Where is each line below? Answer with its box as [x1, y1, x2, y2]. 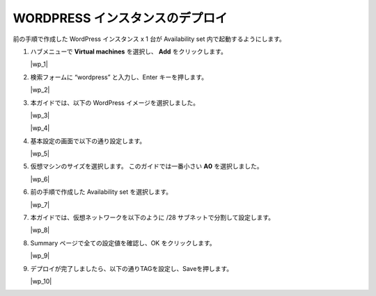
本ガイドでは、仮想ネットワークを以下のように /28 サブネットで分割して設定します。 [30, 213, 275, 222]
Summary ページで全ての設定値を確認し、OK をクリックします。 [30, 238, 216, 247]
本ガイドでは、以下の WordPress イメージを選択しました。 [30, 98, 200, 107]
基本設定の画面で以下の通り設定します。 [30, 136, 146, 145]
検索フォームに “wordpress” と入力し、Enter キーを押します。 [30, 73, 208, 81]
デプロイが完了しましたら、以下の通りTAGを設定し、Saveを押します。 [30, 264, 233, 272]
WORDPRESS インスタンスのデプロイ [13, 10, 228, 26]
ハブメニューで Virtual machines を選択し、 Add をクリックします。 [30, 47, 228, 56]
